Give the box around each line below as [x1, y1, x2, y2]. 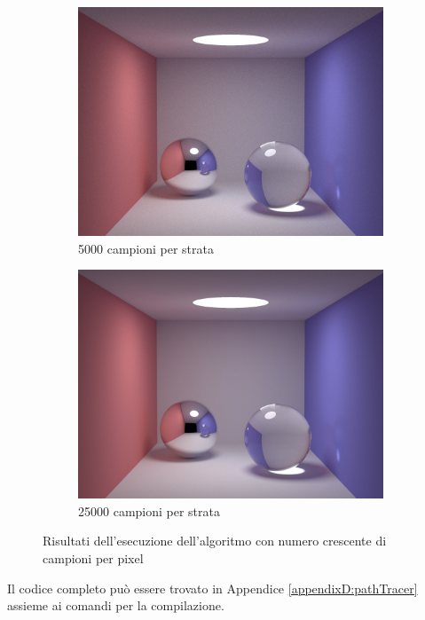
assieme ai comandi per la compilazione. [7, 596, 224, 615]
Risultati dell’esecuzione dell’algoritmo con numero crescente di [43, 531, 387, 550]
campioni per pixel [43, 548, 144, 567]
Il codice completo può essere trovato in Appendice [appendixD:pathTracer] [7, 578, 418, 597]
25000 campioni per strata [78, 501, 220, 520]
